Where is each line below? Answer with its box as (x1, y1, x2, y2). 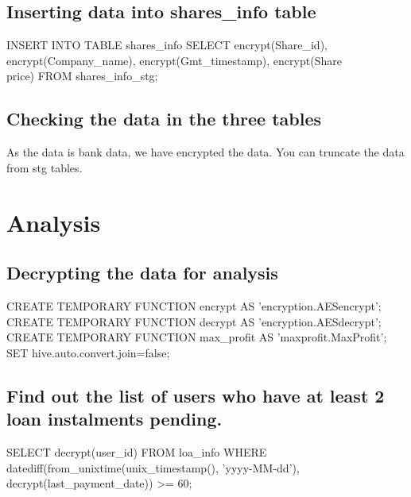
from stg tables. (6, 159, 83, 175)
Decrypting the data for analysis (6, 260, 278, 285)
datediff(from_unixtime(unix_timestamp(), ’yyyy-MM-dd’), (6, 459, 300, 476)
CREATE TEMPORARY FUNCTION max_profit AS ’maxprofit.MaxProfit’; (6, 329, 387, 345)
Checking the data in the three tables (6, 106, 322, 131)
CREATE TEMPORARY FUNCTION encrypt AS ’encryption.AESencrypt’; (6, 297, 382, 314)
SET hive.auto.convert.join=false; (6, 344, 170, 360)
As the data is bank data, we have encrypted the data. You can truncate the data (6, 144, 405, 160)
